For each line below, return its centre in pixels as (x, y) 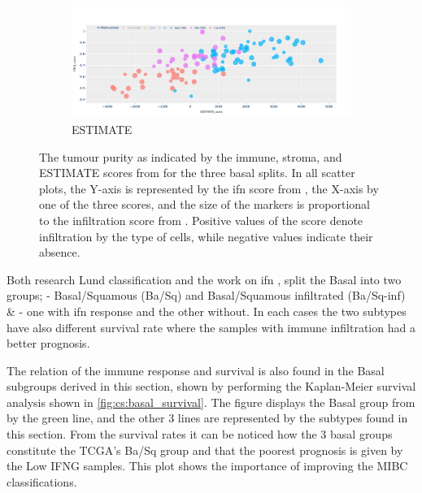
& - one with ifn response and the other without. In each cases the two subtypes (207, 311)
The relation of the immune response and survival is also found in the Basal (196, 370)
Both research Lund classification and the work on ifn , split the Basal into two (204, 279)
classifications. (42, 481)
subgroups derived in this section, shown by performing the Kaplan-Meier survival (211, 386)
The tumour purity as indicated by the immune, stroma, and (191, 156)
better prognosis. (48, 343)
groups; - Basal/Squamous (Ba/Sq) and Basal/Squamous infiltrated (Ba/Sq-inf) (206, 295)
